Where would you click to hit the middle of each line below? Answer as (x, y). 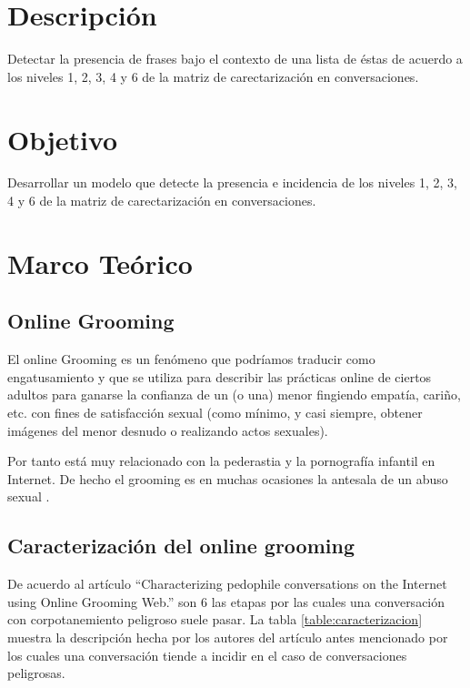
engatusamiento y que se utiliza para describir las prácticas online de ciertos (220, 376)
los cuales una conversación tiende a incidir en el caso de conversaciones (207, 655)
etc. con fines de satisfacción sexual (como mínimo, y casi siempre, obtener (215, 412)
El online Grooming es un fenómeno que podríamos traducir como (191, 359)
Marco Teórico (100, 263)
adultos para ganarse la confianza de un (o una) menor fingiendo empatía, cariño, (234, 395)
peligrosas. (36, 673)
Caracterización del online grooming (181, 546)
